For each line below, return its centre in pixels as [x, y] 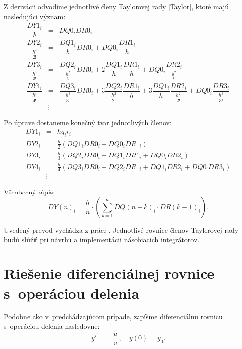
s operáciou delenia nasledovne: [52, 326]
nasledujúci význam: [35, 16]
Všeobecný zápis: [30, 192]
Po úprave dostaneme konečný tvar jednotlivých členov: [88, 122]
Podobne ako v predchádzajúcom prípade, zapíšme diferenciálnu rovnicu [113, 316]
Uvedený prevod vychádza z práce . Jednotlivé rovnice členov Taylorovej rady [121, 230]
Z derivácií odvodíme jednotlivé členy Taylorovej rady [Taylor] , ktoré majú [117, 6]
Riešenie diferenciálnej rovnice [109, 273]
